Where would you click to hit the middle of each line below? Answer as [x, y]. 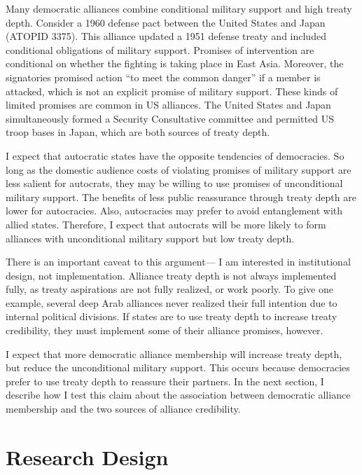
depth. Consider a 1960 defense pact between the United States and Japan [166, 22]
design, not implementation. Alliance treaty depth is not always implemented [171, 275]
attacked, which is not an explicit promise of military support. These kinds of [172, 91]
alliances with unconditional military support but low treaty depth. [150, 238]
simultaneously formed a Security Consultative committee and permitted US [170, 118]
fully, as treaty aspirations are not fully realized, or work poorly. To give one [169, 289]
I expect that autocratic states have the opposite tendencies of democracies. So [175, 155]
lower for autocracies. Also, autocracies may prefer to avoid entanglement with [174, 211]
